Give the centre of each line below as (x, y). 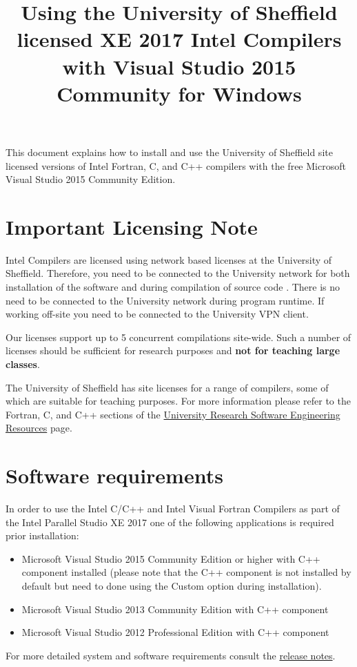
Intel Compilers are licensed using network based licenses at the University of (169, 259)
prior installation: (42, 535)
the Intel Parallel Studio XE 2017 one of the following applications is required (170, 522)
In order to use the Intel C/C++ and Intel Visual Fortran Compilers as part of (173, 509)
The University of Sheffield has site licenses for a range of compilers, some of (167, 387)
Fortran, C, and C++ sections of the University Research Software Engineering (173, 414)
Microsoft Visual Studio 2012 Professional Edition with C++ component (175, 632)
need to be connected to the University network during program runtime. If (165, 300)
